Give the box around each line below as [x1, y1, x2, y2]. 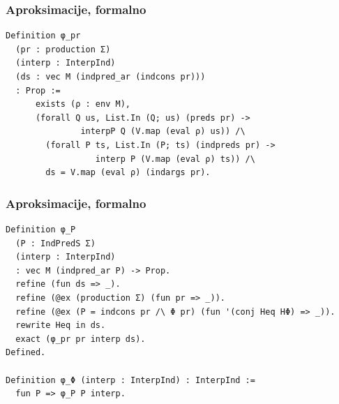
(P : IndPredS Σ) [15, 238, 96, 248]
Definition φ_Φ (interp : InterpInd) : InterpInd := [6, 375, 255, 385]
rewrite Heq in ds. [15, 320, 106, 331]
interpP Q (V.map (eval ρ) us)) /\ [80, 126, 246, 137]
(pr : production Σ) [15, 44, 111, 54]
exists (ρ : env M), [35, 99, 130, 110]
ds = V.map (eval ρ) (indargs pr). [45, 167, 211, 178]
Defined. [6, 347, 46, 358]
